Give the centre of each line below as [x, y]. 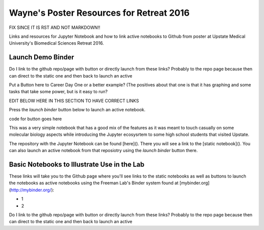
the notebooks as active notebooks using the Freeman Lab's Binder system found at [94, 183]
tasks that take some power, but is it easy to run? [58, 92]
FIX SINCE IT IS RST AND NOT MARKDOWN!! [55, 27]
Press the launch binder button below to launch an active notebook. [77, 110]
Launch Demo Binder [42, 57]
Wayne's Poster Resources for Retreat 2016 [99, 13]
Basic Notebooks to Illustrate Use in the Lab [77, 164]
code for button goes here [35, 119]
